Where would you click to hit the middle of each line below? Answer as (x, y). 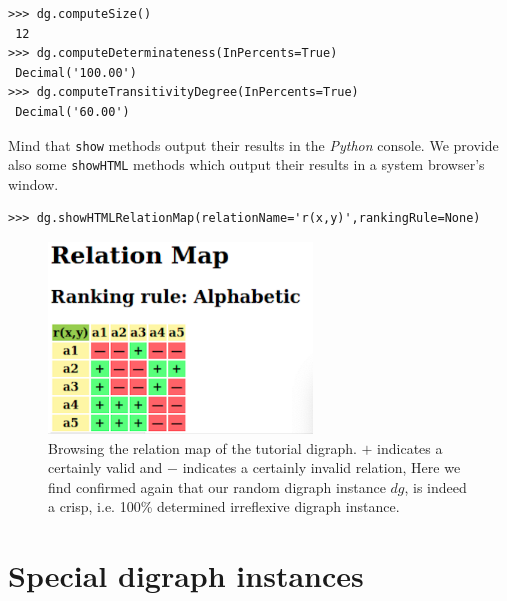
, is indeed (435, 486)
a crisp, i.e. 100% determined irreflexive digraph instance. (224, 506)
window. (33, 183)
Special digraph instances (186, 575)
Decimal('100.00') (76, 72)
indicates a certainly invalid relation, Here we (321, 467)
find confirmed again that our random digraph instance (217, 486)
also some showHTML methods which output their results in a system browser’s (246, 164)
